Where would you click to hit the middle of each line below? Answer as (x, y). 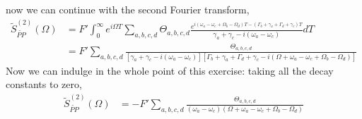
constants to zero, (44, 84)
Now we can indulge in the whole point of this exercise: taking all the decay (170, 70)
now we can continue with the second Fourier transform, (128, 9)
